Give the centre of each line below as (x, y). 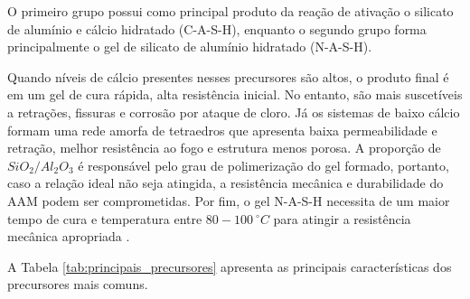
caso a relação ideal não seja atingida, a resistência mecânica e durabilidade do (226, 183)
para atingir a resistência (342, 218)
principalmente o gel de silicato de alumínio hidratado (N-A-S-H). (190, 47)
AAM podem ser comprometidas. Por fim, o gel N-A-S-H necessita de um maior (229, 200)
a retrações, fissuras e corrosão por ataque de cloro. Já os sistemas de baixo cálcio (234, 112)
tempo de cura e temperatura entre (105, 218)
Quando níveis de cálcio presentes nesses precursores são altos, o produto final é (228, 76)
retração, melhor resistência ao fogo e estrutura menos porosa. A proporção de (224, 148)
